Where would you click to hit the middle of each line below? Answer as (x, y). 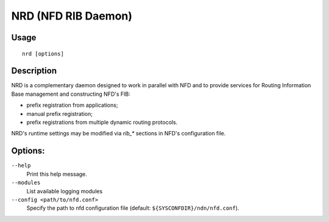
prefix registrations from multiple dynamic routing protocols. (102, 123)
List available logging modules (65, 191)
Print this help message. (57, 174)
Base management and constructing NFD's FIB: (71, 94)
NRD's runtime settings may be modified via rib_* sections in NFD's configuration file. (119, 134)
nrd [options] (43, 54)
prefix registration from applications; (72, 105)
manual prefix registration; (59, 113)
